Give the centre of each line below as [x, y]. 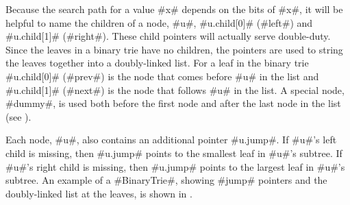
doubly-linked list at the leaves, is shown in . [99, 193]
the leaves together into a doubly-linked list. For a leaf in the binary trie [157, 63]
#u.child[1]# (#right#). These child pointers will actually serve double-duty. [168, 36]
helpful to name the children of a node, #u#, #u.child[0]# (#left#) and [159, 22]
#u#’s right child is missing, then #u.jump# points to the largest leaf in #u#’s [175, 166]
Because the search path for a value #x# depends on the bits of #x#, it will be [174, 9]
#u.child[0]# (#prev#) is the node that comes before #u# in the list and [162, 76]
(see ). [18, 116]
